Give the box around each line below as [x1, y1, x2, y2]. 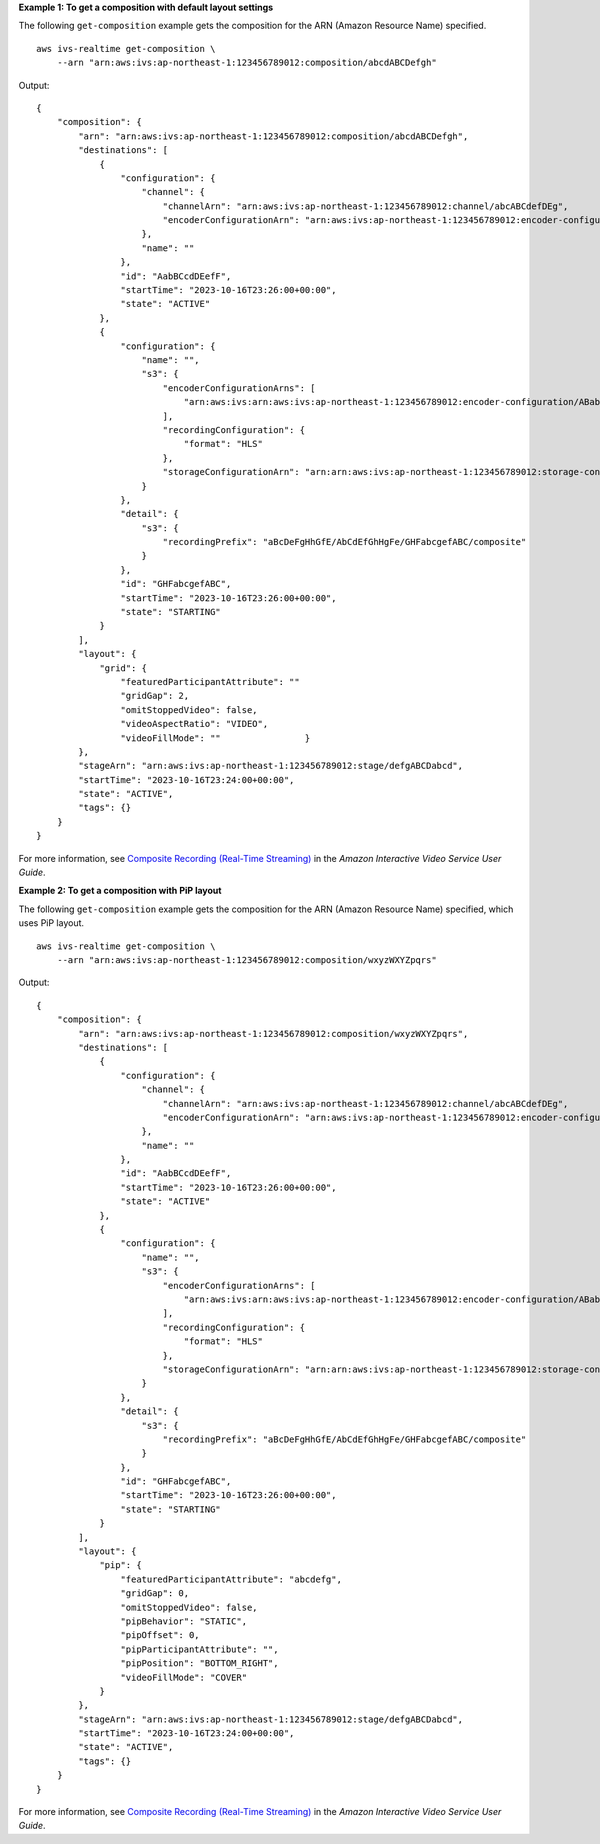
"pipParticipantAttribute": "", [120, 1643, 279, 1655]
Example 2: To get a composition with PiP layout [18, 885, 222, 897]
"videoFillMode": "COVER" [120, 1671, 248, 1683]
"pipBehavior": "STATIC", [120, 1615, 248, 1627]
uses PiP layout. [18, 917, 85, 929]
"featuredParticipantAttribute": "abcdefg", [120, 1573, 342, 1585]
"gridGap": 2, [120, 690, 190, 702]
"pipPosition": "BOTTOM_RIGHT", [120, 1658, 279, 1669]
